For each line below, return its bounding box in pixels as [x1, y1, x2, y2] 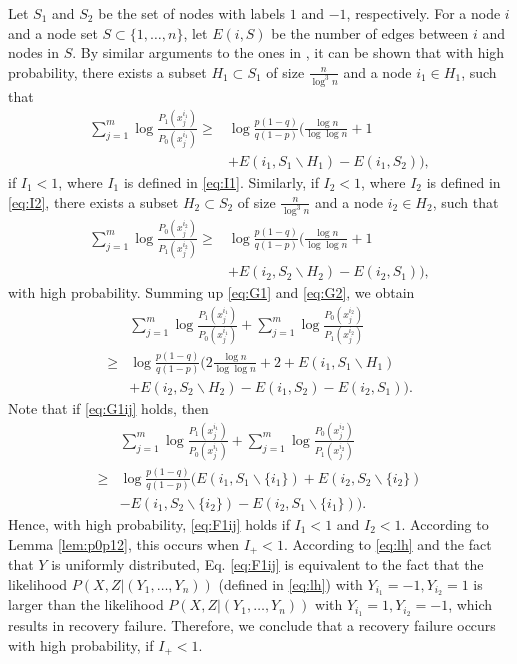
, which [448, 594, 493, 615]
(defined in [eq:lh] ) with [218, 573, 363, 594]
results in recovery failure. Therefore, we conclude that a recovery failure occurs [8, 615, 496, 636]
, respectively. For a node [346, 3, 501, 23]
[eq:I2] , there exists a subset [8, 191, 179, 212]
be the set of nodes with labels [98, 3, 286, 23]
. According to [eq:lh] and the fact [283, 533, 492, 554]
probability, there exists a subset [8, 61, 207, 82]
